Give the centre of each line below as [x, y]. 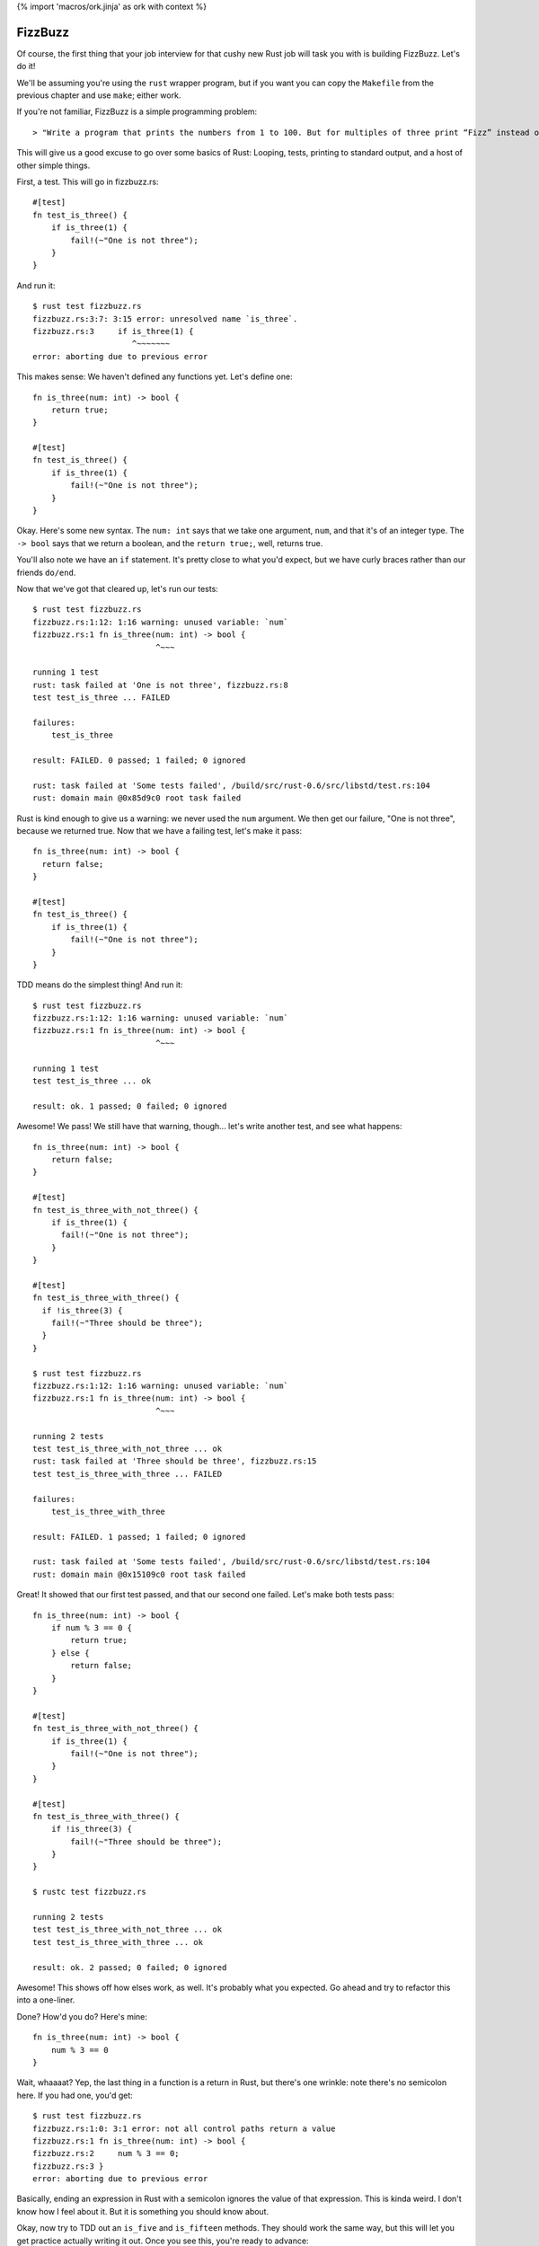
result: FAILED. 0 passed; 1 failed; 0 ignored [139, 760]
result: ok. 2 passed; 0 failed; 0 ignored [130, 1967]
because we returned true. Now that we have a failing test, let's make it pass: [159, 831]
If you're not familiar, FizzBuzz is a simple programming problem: [137, 111]
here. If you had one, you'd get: [75, 2095]
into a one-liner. [46, 2000]
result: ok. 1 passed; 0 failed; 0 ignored [130, 1106]
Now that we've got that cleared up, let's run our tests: [118, 588]
